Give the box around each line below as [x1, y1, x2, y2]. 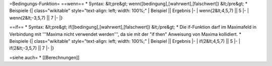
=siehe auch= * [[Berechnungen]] [9, 54, 80, 60]
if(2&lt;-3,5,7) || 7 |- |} [9, 45, 54, 51]
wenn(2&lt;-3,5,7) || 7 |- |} [9, 15, 63, 21]
